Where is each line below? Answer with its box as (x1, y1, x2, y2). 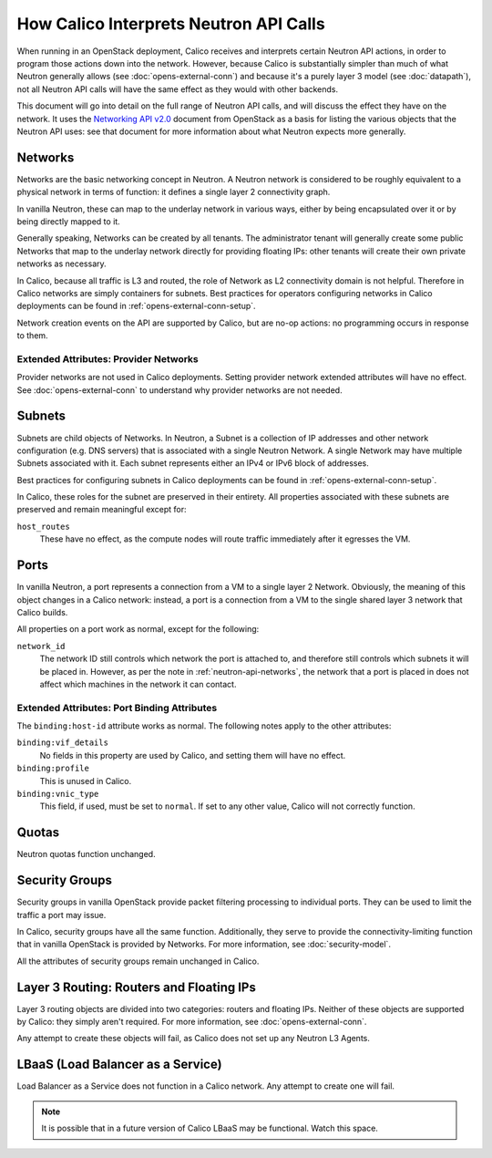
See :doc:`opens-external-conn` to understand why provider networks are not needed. (16, 384, 343, 396)
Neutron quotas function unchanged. (16, 849, 156, 860)
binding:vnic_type (16, 789, 99, 799)
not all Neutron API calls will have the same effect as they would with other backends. (16, 83, 339, 95)
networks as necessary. (16, 258, 107, 269)
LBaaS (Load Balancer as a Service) (16, 1057, 222, 1072)
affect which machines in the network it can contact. (39, 678, 237, 689)
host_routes (16, 521, 70, 532)
